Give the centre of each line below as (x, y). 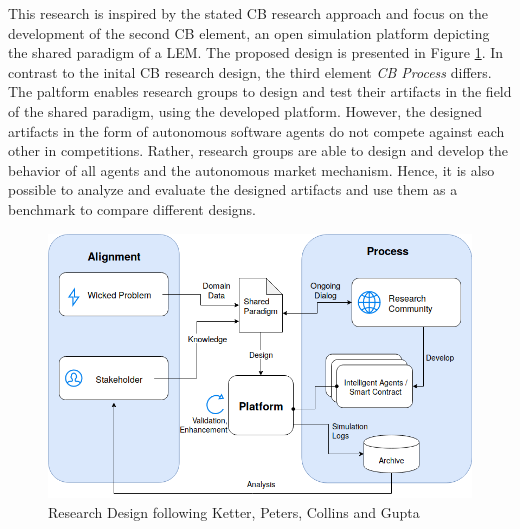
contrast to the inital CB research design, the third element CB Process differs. (250, 71)
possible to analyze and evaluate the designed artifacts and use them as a (233, 189)
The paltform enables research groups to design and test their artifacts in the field (260, 91)
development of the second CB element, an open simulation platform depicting (249, 32)
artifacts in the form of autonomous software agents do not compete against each (256, 130)
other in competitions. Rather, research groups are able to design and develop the (258, 150)
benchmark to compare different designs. (132, 208)
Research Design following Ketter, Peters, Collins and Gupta (234, 511)
